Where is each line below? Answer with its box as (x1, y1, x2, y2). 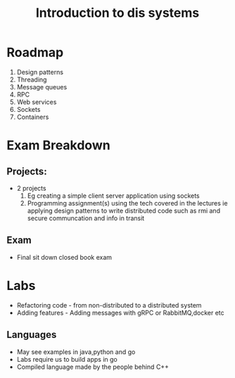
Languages (6, 329, 57, 341)
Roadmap (6, 44, 64, 61)
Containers (16, 113, 49, 121)
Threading (16, 75, 47, 84)
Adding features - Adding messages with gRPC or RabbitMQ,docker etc (16, 308, 224, 317)
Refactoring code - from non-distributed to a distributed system (16, 301, 202, 309)
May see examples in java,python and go (16, 347, 136, 356)
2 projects (16, 184, 46, 192)
